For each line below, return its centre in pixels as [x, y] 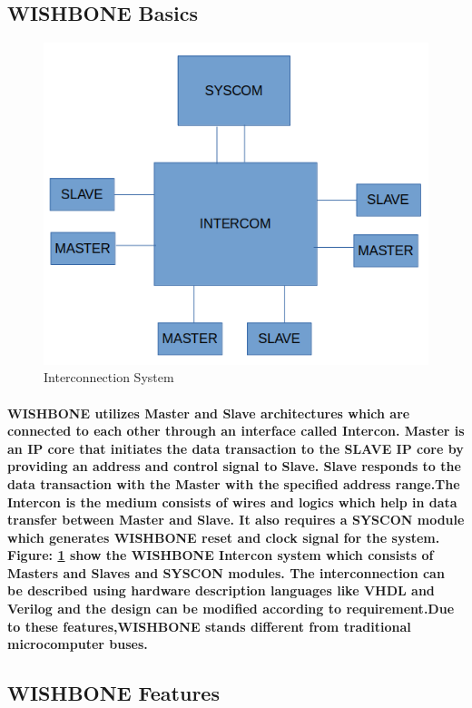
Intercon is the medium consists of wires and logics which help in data [232, 501]
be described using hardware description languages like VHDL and [221, 590]
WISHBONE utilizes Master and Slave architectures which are [209, 413]
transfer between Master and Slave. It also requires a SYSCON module [236, 520]
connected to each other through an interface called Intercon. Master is [236, 431]
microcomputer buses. [78, 644]
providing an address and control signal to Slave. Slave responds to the [234, 466]
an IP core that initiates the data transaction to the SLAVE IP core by [236, 448]
